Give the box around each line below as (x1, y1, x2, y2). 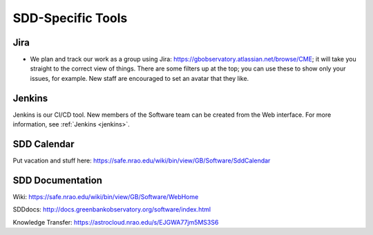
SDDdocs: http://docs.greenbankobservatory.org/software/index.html (12, 205, 211, 214)
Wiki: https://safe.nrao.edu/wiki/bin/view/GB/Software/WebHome (12, 192, 199, 200)
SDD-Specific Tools (12, 10, 128, 26)
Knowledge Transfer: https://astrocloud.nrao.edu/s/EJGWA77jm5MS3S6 (12, 218, 219, 226)
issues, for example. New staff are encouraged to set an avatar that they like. (30, 74, 249, 82)
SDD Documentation (12, 174, 103, 186)
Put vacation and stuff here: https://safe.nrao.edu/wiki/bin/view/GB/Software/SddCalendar (12, 156, 271, 165)
